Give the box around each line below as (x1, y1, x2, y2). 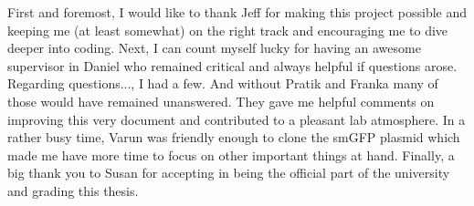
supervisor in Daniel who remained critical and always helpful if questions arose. (7, 56, 458, 75)
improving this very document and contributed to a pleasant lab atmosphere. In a (7, 109, 466, 129)
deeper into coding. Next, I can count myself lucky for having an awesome (7, 38, 421, 57)
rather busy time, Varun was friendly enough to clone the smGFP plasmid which (7, 128, 460, 147)
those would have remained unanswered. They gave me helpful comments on (7, 91, 435, 110)
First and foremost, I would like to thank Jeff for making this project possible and (7, 3, 468, 21)
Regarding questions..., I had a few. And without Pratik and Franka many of (7, 74, 438, 93)
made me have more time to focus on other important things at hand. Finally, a (7, 145, 455, 164)
